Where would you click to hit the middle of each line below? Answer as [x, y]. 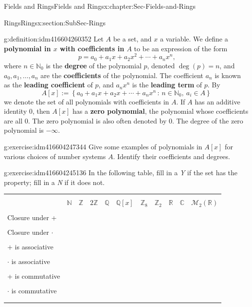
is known [228, 75]
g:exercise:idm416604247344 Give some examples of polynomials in [103, 147]
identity [16, 111]
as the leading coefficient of [48, 85]
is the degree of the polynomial [94, 65]
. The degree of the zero [207, 120]
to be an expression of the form [181, 48]
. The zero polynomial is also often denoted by [97, 120]
